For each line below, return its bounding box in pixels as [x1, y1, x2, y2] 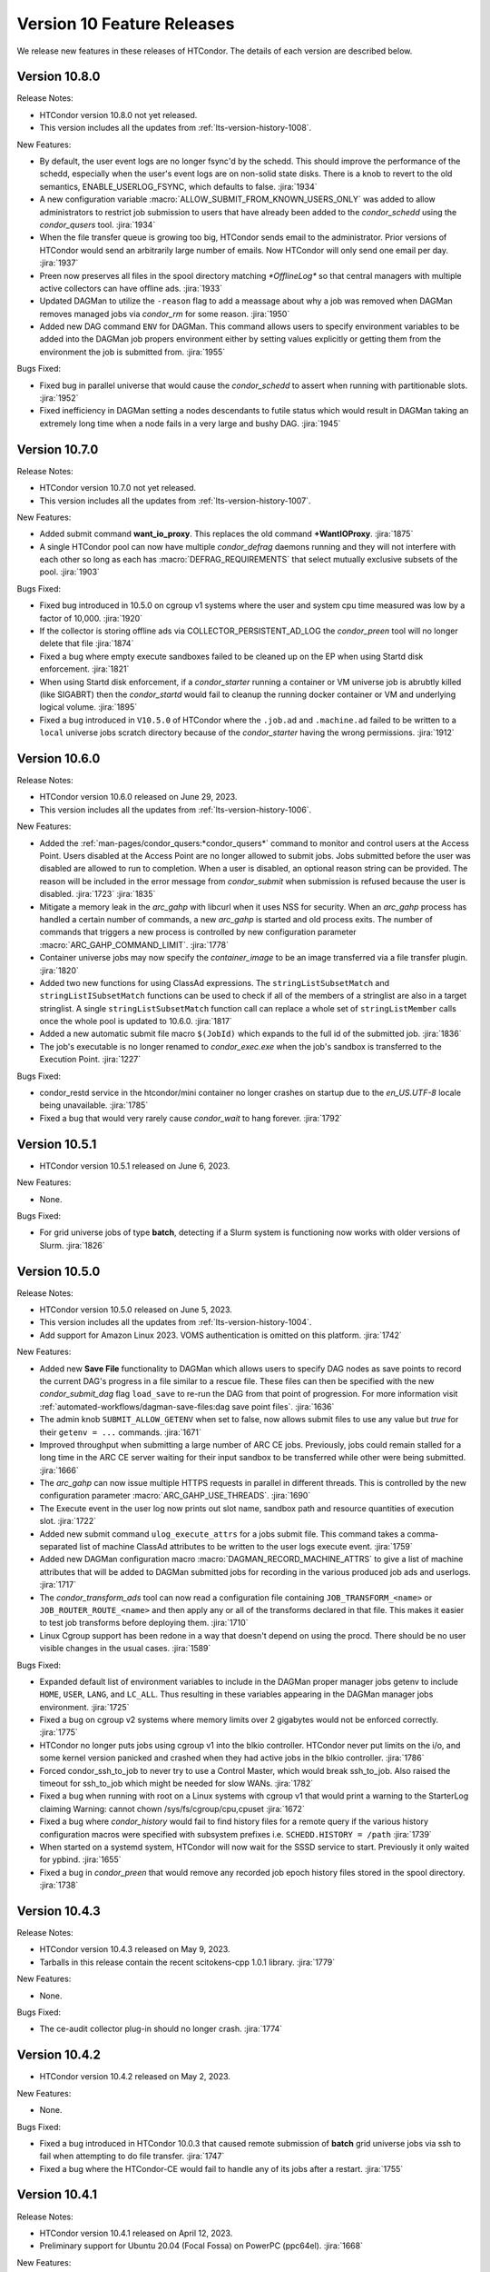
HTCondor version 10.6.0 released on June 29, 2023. [39, 792, 238, 802]
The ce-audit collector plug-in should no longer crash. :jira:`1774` [39, 2023, 283, 2035]
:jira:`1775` [39, 1727, 78, 1738]
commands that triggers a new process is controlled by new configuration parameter [39, 927, 358, 938]
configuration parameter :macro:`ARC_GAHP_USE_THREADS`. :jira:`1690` [39, 1490, 311, 1501]
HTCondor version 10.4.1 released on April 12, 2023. [39, 2227, 233, 2238]
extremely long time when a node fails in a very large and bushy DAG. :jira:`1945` [39, 418, 341, 429]
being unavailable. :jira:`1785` [39, 1100, 149, 1111]
